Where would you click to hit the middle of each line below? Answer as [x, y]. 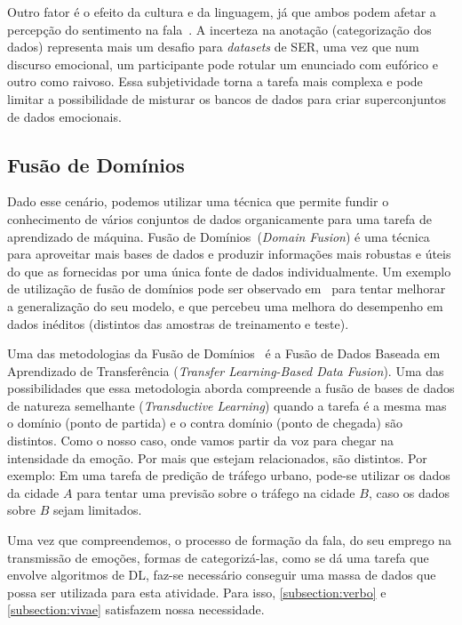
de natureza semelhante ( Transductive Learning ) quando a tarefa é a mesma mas [227, 405]
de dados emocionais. [64, 116]
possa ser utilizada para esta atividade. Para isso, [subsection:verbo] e [197, 592]
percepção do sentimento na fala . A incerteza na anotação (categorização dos [219, 29]
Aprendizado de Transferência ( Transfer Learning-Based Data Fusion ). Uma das [226, 370]
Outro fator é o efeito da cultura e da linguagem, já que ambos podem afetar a [222, 12]
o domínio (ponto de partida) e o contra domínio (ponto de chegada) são [205, 423]
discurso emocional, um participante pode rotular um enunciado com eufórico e [223, 64]
